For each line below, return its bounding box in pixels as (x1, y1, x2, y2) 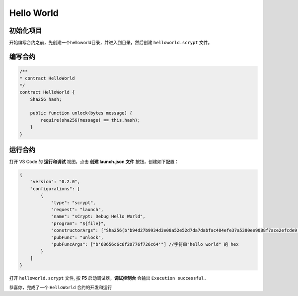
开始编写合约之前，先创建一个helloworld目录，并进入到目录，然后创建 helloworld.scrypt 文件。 (9, 40, 213, 46)
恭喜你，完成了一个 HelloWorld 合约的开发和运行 (9, 284, 112, 290)
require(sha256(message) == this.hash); (40, 117, 141, 123)
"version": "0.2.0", (30, 179, 80, 185)
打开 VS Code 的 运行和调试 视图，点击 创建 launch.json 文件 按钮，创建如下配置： (9, 159, 179, 165)
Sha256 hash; (30, 96, 62, 102)
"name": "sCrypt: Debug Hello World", (51, 214, 146, 220)
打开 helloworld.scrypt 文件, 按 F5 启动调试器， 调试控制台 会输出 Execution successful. (9, 275, 207, 281)
